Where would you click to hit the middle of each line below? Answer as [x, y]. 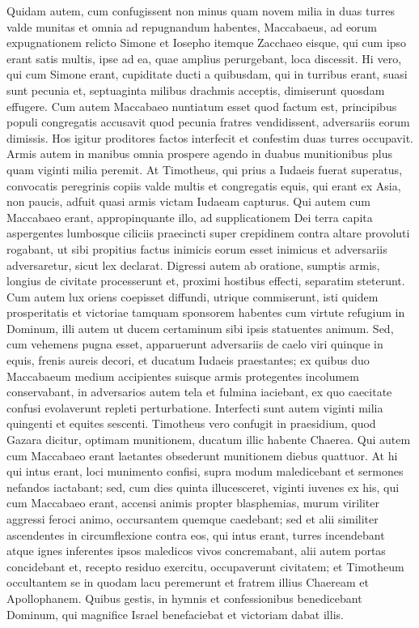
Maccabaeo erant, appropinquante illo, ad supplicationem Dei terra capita [190, 217]
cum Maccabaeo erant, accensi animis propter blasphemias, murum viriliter [193, 503]
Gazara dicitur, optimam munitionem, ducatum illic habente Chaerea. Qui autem [209, 440]
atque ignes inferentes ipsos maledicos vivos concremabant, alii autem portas [196, 551]
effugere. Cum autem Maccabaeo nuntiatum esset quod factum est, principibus [202, 106]
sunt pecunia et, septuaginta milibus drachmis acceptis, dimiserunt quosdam [196, 90]
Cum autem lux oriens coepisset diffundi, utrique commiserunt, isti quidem [193, 296]
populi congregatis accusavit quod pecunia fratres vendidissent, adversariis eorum [208, 122]
